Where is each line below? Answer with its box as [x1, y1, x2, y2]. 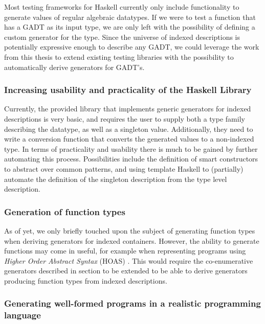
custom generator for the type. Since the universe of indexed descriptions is [4, 31, 240, 42]
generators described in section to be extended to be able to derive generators [4, 265, 248, 276]
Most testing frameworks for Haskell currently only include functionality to [4, 2, 239, 12]
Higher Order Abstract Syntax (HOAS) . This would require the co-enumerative [4, 255, 253, 266]
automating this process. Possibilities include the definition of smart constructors [4, 153, 258, 164]
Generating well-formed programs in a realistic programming [4, 297, 261, 310]
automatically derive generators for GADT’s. [4, 61, 145, 72]
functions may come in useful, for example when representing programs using [4, 245, 246, 256]
